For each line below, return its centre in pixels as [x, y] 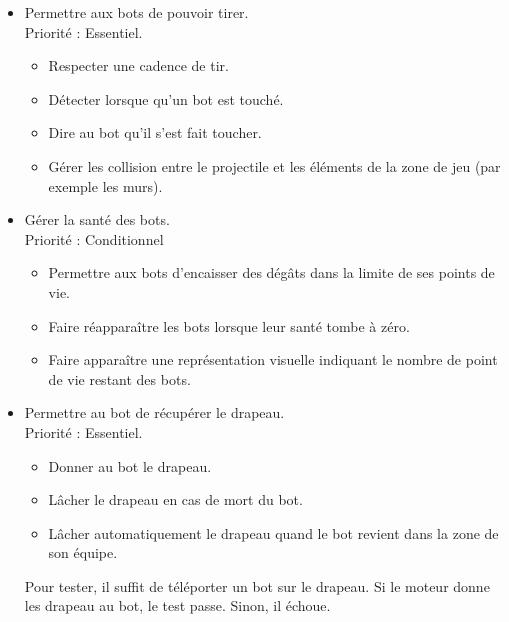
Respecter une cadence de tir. [138, 65]
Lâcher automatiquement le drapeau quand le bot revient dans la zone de [273, 532]
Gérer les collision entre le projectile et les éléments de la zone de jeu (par [274, 165]
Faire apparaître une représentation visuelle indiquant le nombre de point [273, 359]
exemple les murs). [105, 185]
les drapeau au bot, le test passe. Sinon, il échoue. [177, 605]
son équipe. [83, 552]
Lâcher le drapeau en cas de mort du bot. [175, 499]
